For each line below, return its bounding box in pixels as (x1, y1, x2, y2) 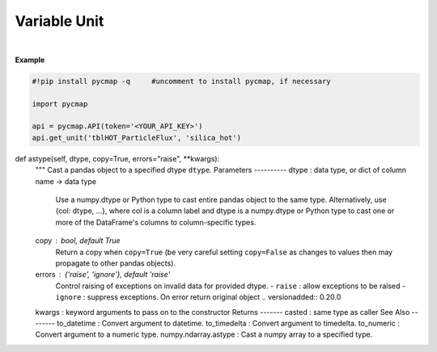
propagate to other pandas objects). (55, 258, 176, 268)
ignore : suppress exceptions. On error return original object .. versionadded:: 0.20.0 (55, 292, 342, 302)
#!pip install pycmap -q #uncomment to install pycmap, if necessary (32, 77, 331, 86)
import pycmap (32, 99, 88, 108)
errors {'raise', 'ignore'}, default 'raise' (35, 270, 171, 279)
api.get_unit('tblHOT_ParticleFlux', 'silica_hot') (32, 133, 242, 142)
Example (15, 55, 45, 65)
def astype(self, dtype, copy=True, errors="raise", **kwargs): (15, 153, 220, 163)
